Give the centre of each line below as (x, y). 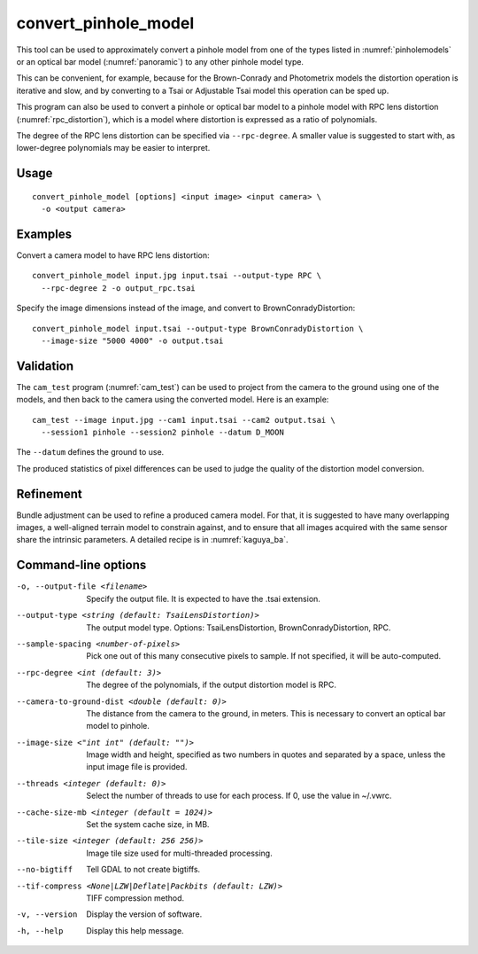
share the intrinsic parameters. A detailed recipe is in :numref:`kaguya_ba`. (152, 540)
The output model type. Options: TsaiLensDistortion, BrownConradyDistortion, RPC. (239, 627)
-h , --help (40, 931)
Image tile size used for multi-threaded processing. (180, 853)
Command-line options (81, 565)
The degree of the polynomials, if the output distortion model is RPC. (211, 685)
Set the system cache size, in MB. (148, 825)
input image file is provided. (137, 767)
